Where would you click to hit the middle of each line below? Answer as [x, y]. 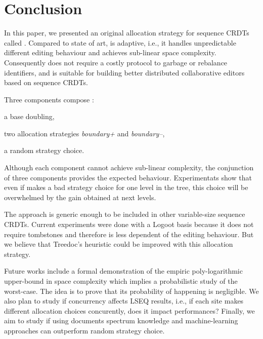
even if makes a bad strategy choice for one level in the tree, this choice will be [126, 187]
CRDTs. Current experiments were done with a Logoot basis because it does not [129, 224]
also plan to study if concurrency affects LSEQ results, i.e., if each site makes [124, 301]
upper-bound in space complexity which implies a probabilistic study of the [121, 281]
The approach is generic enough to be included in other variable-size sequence [125, 214]
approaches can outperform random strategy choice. [84, 330]
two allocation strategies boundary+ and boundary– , [84, 133]
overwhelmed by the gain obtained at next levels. [80, 197]
